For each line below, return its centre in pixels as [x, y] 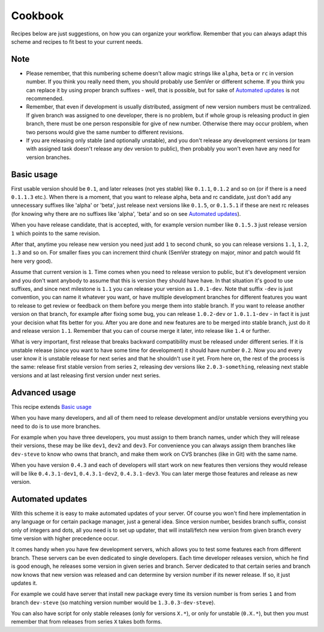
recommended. [45, 98]
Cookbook [37, 16]
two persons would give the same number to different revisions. [105, 132]
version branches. [49, 157]
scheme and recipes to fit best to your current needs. [77, 41]
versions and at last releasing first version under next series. [86, 375]
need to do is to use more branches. [56, 426]
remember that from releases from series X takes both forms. [87, 622]
